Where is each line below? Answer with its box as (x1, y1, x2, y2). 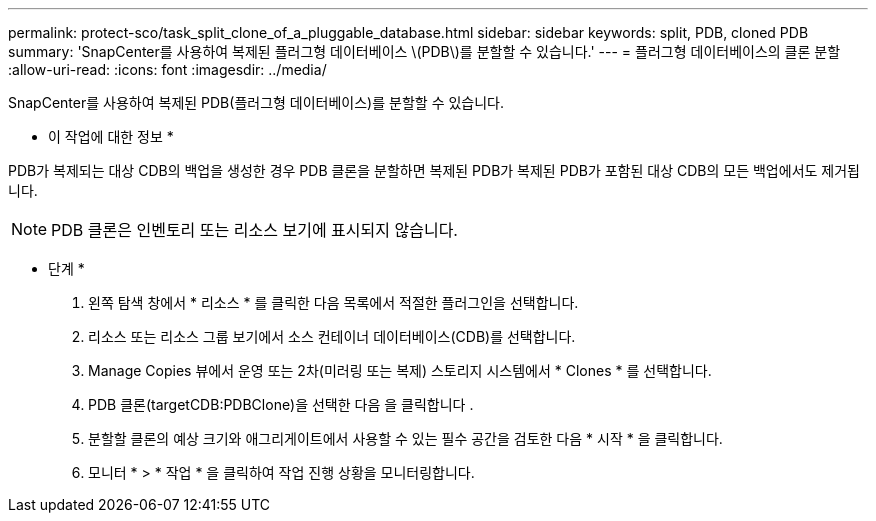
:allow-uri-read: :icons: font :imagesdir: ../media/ (8, 61, 327, 78)
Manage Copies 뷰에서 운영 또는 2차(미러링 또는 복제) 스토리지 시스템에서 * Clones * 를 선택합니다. (88, 362, 712, 379)
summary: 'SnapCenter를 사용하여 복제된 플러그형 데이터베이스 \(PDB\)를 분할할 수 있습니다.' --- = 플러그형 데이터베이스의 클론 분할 (8, 43, 841, 60)
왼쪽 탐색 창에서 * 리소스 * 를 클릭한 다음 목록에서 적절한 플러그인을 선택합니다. (88, 294, 579, 311)
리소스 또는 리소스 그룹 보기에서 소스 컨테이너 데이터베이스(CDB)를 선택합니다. (88, 328, 576, 345)
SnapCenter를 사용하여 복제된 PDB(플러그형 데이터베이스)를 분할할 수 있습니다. (8, 94, 504, 111)
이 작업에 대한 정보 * (48, 128, 174, 145)
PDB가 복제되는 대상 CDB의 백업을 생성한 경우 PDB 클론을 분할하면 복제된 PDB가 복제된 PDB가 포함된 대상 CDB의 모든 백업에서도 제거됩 (8, 162, 860, 179)
